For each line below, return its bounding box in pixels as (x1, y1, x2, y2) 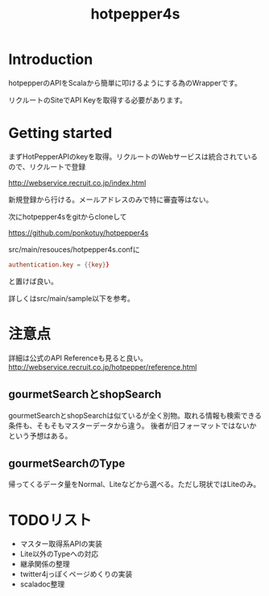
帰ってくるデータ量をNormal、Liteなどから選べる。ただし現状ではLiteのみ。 (8, 480, 261, 489)
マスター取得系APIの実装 (19, 539, 103, 549)
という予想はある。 (8, 430, 72, 440)
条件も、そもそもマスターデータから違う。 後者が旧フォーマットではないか (8, 421, 257, 430)
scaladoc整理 (19, 579, 65, 590)
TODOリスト (8, 510, 93, 529)
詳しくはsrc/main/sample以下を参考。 (8, 293, 134, 303)
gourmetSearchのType (8, 456, 126, 470)
